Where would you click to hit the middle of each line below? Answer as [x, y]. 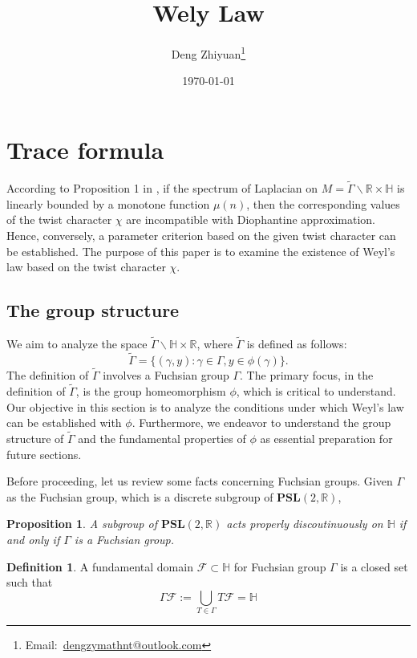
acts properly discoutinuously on [305, 524]
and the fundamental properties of [162, 438]
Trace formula [85, 149]
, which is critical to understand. [316, 390]
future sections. [44, 454]
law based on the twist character [86, 267]
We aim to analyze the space [77, 344]
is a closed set [374, 566]
